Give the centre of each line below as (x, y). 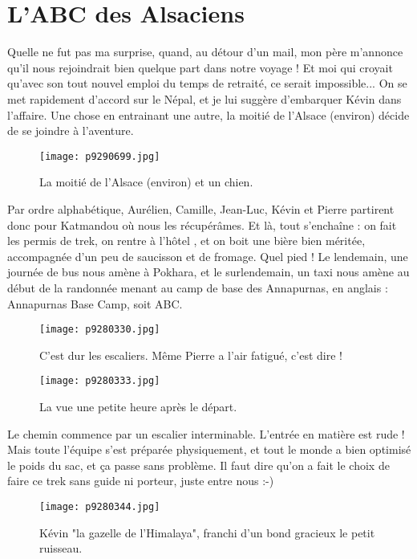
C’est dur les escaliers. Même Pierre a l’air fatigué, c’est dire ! (191, 355)
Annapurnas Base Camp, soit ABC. (95, 303)
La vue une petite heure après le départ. (138, 406)
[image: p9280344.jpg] (100, 506)
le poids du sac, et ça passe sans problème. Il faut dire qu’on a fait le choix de (198, 465)
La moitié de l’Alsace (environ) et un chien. (146, 182)
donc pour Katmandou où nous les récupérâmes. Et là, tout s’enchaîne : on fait (202, 224)
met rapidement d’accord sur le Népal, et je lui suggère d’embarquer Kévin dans (204, 98)
